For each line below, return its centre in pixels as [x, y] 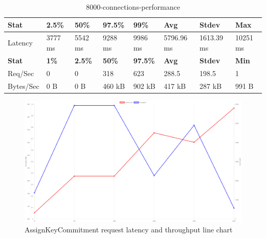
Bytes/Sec [24, 86]
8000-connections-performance [133, 7]
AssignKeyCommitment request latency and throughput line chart [129, 229]
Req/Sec [21, 73]
